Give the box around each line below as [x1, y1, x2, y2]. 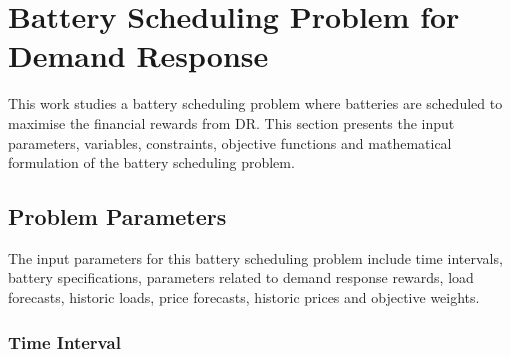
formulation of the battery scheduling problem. [8, 152, 295, 173]
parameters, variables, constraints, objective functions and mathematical [8, 132, 452, 153]
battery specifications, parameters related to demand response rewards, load [8, 267, 474, 288]
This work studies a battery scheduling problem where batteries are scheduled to [8, 93, 503, 114]
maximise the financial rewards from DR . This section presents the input [8, 112, 455, 133]
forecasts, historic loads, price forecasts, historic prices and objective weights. [8, 287, 480, 308]
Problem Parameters [8, 201, 227, 232]
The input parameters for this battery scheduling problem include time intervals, [8, 247, 503, 268]
